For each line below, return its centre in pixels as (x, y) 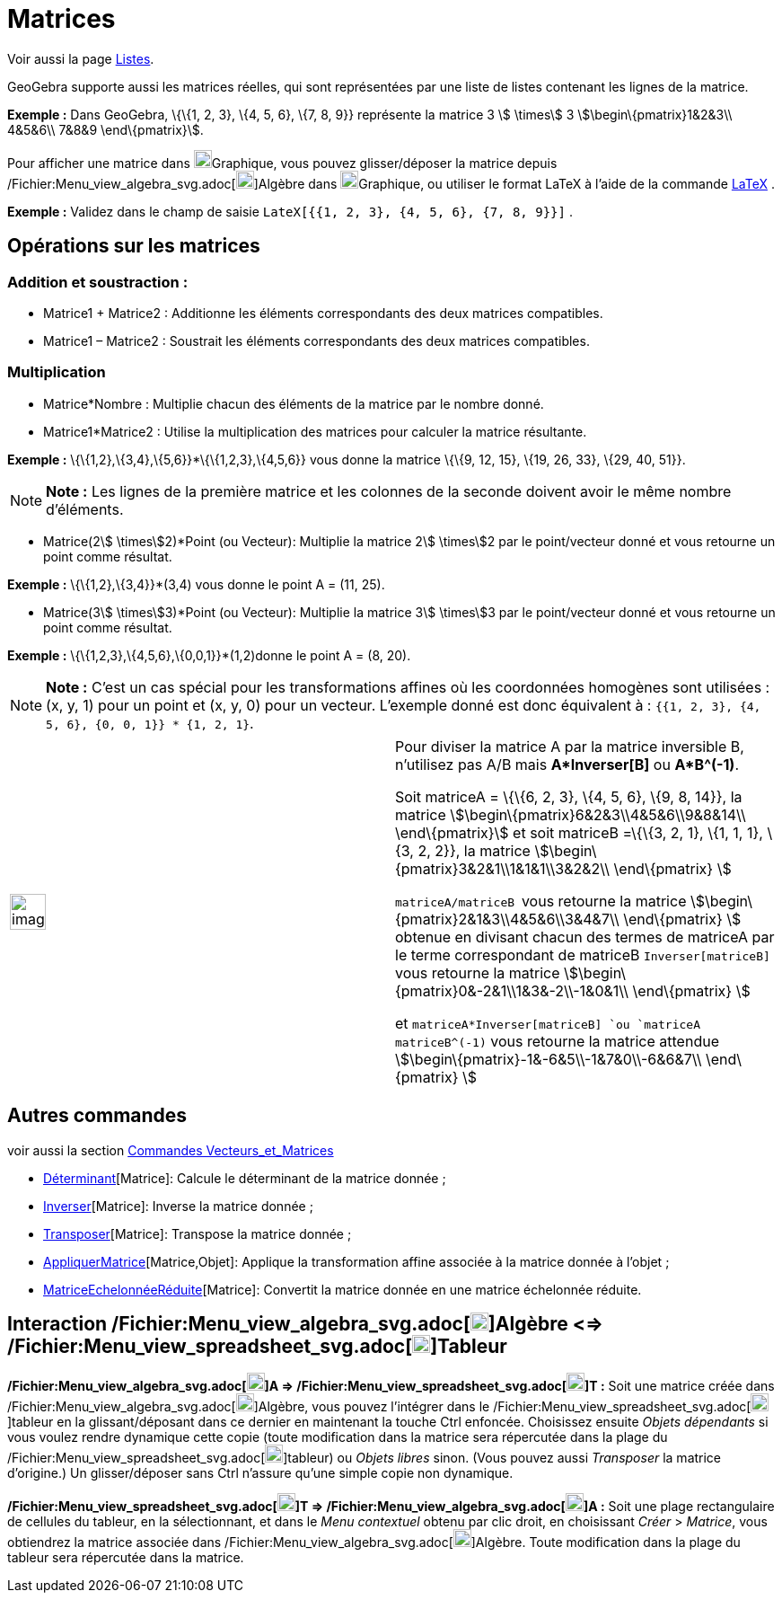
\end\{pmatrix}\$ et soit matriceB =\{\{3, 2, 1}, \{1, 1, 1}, (579, 832)
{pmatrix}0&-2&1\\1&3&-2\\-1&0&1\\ (512, 990)
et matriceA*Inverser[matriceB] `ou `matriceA (548, 1023)
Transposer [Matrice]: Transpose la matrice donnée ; (198, 1233)
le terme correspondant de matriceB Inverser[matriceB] (583, 955)
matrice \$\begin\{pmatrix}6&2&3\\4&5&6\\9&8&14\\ (571, 814)
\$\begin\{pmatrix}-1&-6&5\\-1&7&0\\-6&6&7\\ (549, 1059)
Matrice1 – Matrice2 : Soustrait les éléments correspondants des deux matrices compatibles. (316, 340)
